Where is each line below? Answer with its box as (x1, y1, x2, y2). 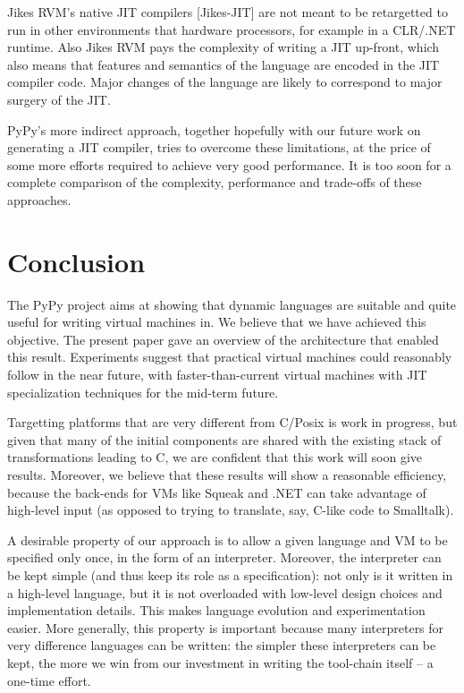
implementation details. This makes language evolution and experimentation (7, 601, 426, 620)
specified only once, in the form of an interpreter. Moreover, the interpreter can (7, 548, 442, 567)
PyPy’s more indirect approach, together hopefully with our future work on (7, 120, 421, 139)
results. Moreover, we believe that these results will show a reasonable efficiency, (7, 466, 447, 483)
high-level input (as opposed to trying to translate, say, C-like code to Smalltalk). (7, 500, 454, 519)
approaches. (7, 190, 72, 209)
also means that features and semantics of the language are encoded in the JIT (7, 55, 440, 73)
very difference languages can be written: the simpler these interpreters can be (7, 636, 436, 654)
